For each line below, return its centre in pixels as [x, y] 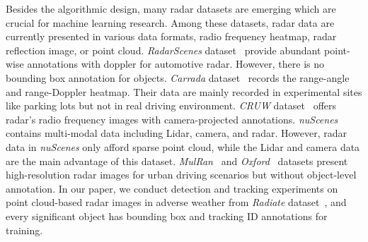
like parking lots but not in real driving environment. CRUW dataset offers [171, 105]
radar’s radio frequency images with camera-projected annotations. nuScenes [172, 119]
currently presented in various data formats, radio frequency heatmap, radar [171, 36]
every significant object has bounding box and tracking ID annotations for [167, 216]
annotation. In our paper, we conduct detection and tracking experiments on [172, 188]
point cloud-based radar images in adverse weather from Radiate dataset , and [176, 202]
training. [24, 230]
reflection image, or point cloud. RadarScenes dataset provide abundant [163, 50]
